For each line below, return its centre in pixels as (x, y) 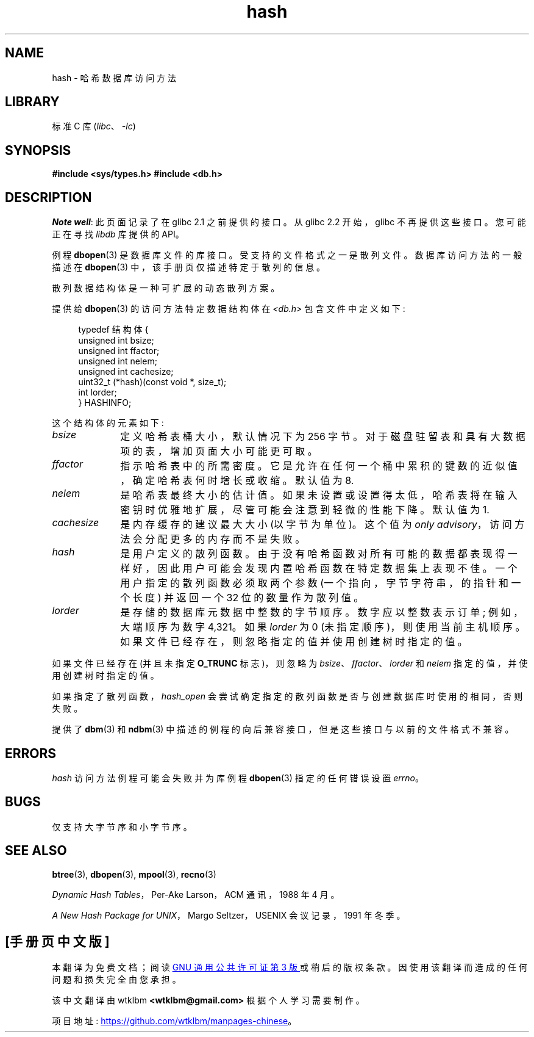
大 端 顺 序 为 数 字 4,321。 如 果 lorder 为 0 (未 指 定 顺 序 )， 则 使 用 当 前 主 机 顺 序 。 (323, 627)
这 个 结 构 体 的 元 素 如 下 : (108, 423)
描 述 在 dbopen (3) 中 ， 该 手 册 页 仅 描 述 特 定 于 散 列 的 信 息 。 (189, 267)
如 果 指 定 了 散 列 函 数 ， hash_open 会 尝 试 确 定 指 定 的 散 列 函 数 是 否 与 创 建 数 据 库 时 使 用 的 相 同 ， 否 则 (287, 696)
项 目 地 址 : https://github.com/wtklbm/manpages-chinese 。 (174, 1021)
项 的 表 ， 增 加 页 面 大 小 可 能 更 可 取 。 (219, 451)
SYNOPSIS (38, 150)
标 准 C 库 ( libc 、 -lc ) (94, 126)
